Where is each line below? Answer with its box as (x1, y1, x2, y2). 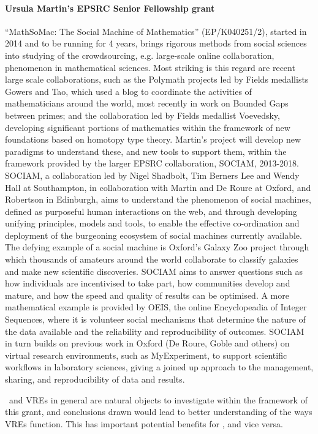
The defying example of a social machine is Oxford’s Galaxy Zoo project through (5, 241, 309, 253)
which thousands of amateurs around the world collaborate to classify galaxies (5, 253, 298, 266)
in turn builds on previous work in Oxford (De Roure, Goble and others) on (5, 337, 290, 350)
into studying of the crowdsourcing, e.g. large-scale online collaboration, (5, 48, 274, 61)
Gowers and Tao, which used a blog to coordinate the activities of (5, 84, 252, 97)
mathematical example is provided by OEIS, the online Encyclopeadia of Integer (5, 301, 307, 313)
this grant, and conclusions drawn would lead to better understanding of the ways (5, 405, 312, 418)
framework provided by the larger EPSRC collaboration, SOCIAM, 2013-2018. (5, 157, 299, 170)
